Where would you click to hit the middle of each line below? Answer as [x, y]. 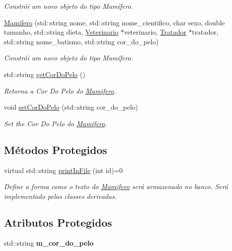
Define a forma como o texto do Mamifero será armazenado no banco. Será [116, 186]
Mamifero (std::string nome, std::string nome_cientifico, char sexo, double [115, 22]
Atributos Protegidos [58, 222]
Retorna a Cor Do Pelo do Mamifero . [60, 90]
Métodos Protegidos [55, 149]
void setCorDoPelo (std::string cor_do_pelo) [71, 107]
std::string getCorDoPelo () [45, 74]
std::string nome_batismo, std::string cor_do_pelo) [81, 41]
